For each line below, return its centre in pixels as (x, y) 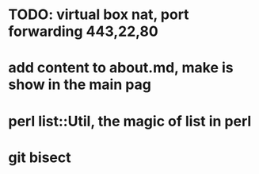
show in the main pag (80, 85)
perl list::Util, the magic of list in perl (130, 121)
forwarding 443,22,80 (83, 31)
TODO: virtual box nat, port (99, 15)
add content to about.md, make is (121, 68)
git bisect (40, 157)
